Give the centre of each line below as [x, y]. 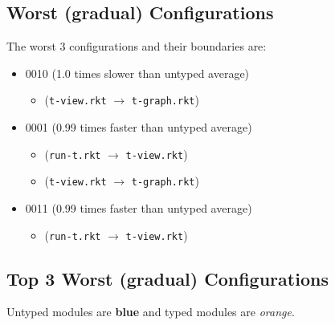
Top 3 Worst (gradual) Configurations [167, 278]
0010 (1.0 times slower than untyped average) [137, 73]
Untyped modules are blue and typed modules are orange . [151, 312]
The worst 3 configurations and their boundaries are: [137, 46]
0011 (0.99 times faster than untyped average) [139, 207]
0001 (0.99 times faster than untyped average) [139, 127]
